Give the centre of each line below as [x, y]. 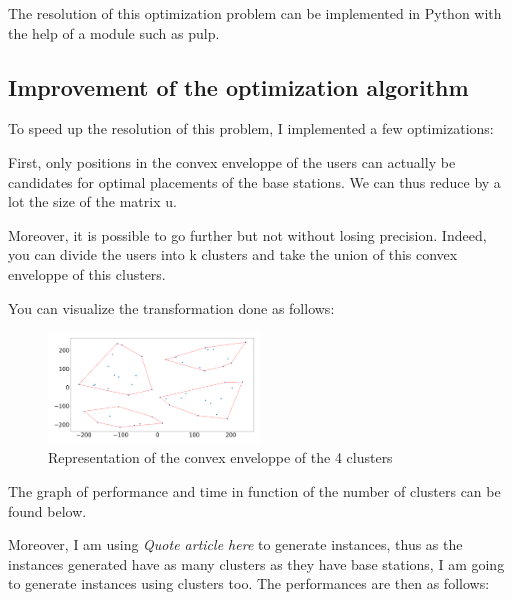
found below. [47, 510]
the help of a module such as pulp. [114, 32]
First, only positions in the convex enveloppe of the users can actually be [232, 161]
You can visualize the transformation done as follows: [171, 307]
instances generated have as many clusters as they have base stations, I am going [256, 563]
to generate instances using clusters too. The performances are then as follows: [249, 583]
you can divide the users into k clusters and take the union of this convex [233, 254]
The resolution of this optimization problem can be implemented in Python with [255, 13]
